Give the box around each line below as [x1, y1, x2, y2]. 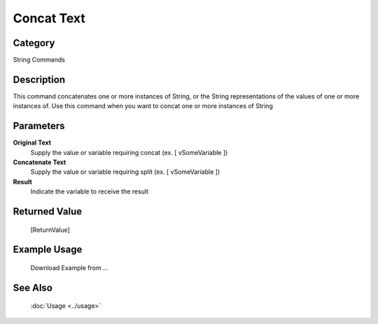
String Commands [13, 56, 66, 64]
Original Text [13, 138, 52, 147]
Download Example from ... [30, 264, 108, 272]
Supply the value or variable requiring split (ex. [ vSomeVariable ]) [30, 168, 220, 176]
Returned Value [13, 206, 83, 218]
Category [13, 37, 55, 49]
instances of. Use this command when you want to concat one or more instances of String [13, 102, 273, 110]
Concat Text [13, 10, 85, 26]
